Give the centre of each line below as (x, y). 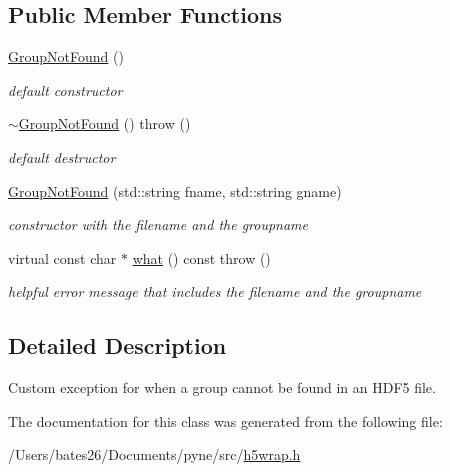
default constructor (65, 89)
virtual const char (62, 257)
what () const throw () (201, 257)
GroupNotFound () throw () (104, 123)
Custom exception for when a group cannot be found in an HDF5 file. (222, 387)
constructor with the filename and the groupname (158, 224)
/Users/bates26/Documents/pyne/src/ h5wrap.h (154, 454)
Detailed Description (117, 345)
